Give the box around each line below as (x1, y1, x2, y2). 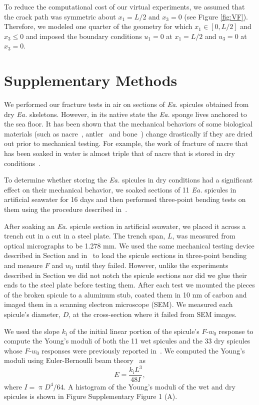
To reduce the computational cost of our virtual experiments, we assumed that (4, 1, 245, 11)
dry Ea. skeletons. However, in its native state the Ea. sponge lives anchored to (4, 108, 247, 119)
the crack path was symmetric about (4, 11, 116, 21)
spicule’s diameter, (4, 308, 60, 319)
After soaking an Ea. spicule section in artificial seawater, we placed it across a (4, 220, 246, 231)
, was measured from (172, 230, 235, 241)
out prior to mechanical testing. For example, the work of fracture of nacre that (4, 138, 248, 148)
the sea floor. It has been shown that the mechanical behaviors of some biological (4, 118, 253, 129)
